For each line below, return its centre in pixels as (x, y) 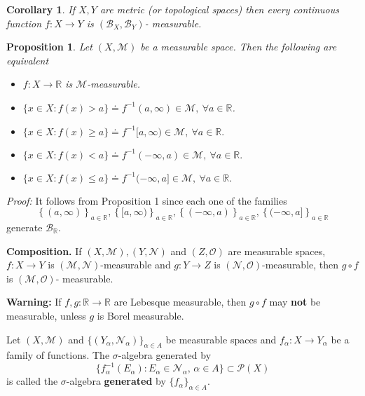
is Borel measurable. (140, 315)
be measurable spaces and (221, 339)
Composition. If (44, 251)
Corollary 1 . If (41, 9)
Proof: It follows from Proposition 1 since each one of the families (147, 200)
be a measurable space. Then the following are (239, 47)
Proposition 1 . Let (49, 47)
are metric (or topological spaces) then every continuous (219, 9)
